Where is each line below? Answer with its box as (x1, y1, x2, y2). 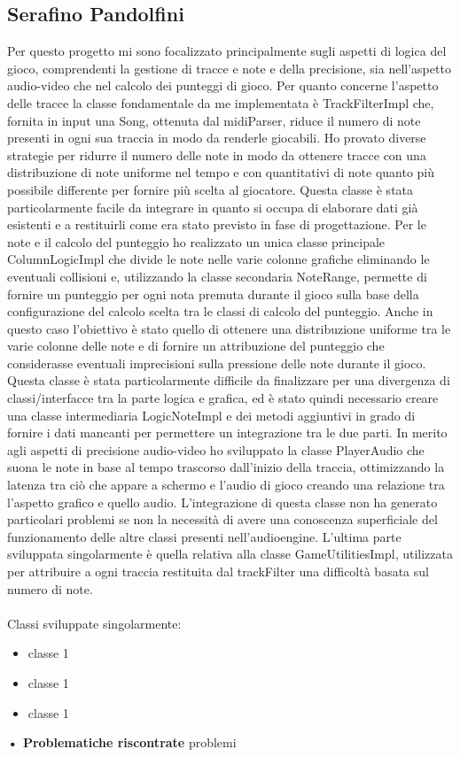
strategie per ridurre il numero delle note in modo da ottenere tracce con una (7, 145, 426, 164)
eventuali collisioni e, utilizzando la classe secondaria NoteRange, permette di (7, 266, 427, 285)
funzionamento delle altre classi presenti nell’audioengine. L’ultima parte (7, 527, 402, 545)
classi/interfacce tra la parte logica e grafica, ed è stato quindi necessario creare (7, 389, 439, 407)
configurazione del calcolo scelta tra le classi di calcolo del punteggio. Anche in (7, 302, 433, 321)
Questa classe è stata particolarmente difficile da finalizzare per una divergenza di (7, 371, 450, 390)
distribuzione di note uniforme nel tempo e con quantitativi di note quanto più (7, 163, 435, 182)
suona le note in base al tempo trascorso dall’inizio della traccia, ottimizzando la (7, 458, 445, 476)
